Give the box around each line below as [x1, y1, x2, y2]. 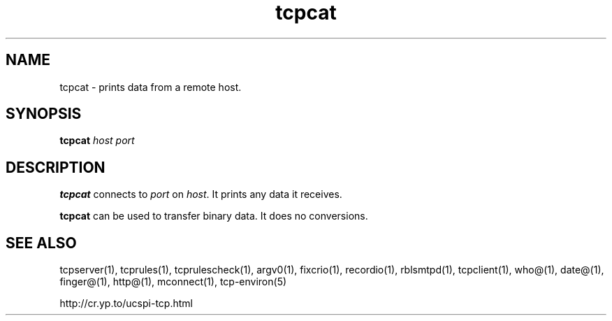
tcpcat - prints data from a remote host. [59, 80, 242, 93]
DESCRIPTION [6, 158, 105, 176]
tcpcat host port [59, 134, 135, 147]
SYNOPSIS [6, 105, 82, 123]
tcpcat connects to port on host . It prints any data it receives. [59, 188, 342, 201]
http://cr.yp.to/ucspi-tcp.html [59, 297, 193, 310]
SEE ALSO [6, 234, 77, 252]
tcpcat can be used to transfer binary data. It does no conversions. [59, 210, 368, 222]
